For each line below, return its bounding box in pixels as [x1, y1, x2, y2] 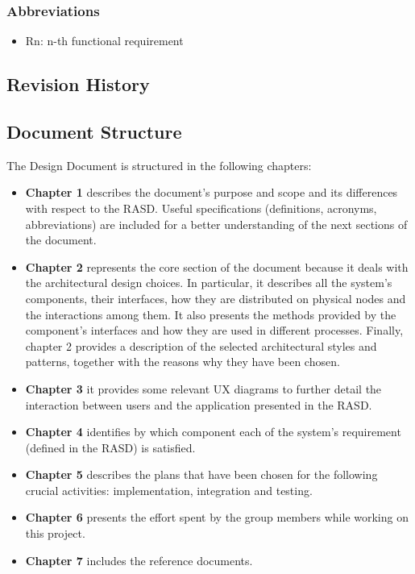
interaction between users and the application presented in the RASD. [25, 396, 372, 413]
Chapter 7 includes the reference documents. [25, 551, 253, 568]
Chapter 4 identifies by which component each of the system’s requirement [25, 423, 401, 440]
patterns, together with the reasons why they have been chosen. [25, 353, 340, 370]
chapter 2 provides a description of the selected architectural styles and [25, 337, 377, 354]
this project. [25, 525, 85, 542]
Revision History [6, 72, 150, 97]
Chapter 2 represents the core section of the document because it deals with [25, 258, 409, 275]
